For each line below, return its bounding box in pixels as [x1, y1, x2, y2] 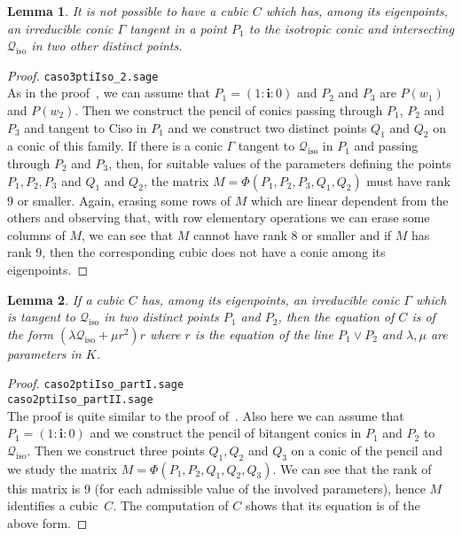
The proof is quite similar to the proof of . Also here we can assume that [7, 406, 404, 424]
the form [7, 324, 54, 343]
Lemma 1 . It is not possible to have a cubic [7, 2, 248, 19]
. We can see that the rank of [272, 459, 432, 478]
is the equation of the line [194, 324, 333, 343]
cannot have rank [193, 225, 287, 244]
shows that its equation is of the [246, 496, 420, 515]
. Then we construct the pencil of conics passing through [74, 101, 383, 120]
